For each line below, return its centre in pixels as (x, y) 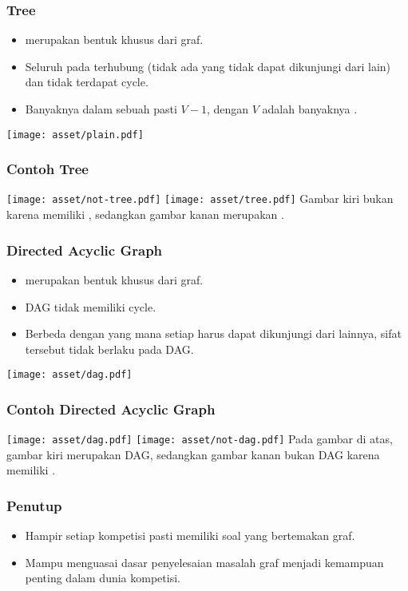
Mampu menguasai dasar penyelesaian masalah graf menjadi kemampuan (204, 562)
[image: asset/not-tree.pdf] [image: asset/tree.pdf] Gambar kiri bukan (200, 198)
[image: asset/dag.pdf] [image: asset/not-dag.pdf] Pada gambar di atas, (200, 439)
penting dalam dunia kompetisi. (103, 578)
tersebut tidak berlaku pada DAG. (109, 349)
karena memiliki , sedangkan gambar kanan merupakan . (145, 214)
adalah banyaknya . (310, 109)
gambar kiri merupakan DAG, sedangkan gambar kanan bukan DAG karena (193, 454)
